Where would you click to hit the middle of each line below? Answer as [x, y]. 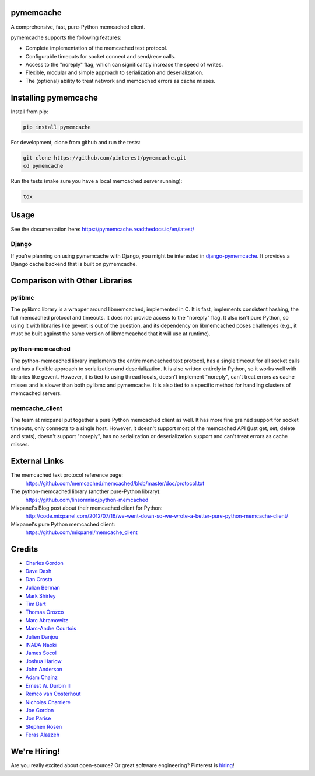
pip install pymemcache [57, 127]
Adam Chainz [42, 677]
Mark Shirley [41, 595]
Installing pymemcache [55, 97]
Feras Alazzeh [42, 735]
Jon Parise [38, 718]
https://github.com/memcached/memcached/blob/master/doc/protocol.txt [115, 483]
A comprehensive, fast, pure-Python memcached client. [78, 27]
